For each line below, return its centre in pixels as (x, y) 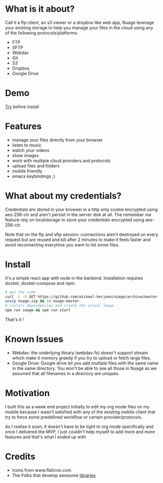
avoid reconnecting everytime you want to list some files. (62, 244)
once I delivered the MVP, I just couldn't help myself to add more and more (80, 432)
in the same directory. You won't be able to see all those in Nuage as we (84, 368)
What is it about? (40, 9)
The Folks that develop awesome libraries (54, 475)
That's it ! (15, 320)
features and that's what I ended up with (45, 437)
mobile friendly (27, 171)
